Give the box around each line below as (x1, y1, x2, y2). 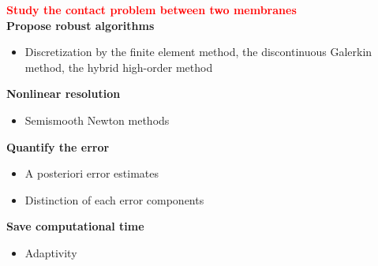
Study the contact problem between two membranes (6, 2, 297, 17)
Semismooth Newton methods (24, 111, 170, 128)
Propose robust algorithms (6, 17, 155, 33)
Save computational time (6, 218, 144, 234)
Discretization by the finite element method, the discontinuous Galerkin (24, 43, 372, 60)
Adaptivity (24, 244, 77, 260)
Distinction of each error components (24, 191, 204, 208)
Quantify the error (6, 138, 110, 155)
